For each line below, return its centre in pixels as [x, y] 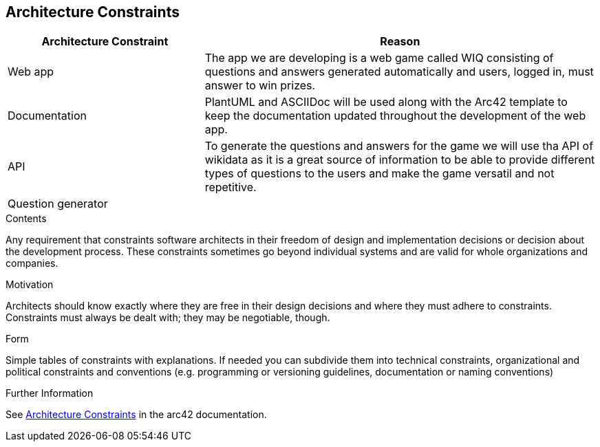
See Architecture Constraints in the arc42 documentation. [136, 415]
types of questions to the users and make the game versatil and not [379, 174]
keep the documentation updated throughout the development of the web [395, 116]
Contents [26, 219]
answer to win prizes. [260, 86]
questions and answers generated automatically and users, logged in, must [399, 72]
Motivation [30, 285]
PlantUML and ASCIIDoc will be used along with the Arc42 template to [386, 102]
